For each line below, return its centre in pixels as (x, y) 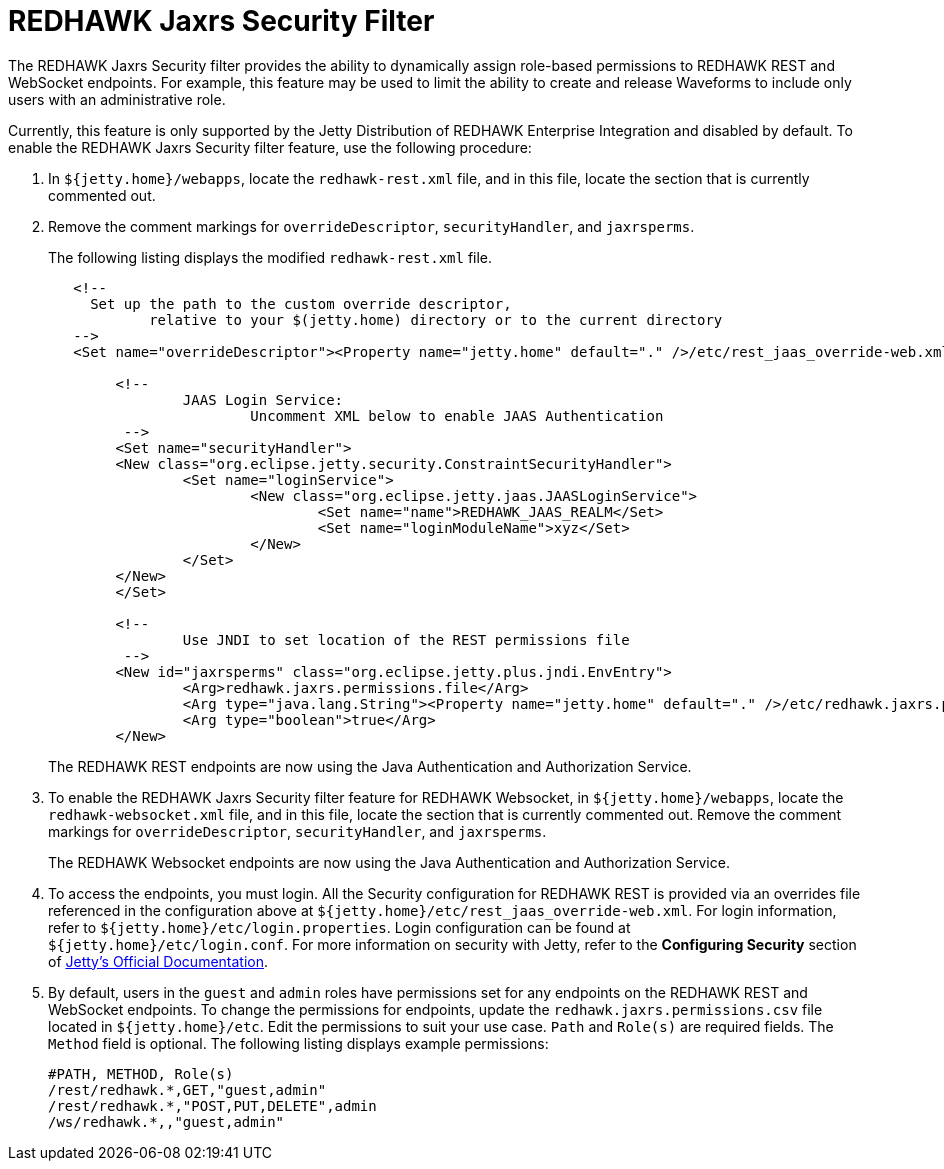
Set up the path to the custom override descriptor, (301, 303)
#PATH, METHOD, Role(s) (141, 1073)
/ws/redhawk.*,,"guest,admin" (166, 1121)
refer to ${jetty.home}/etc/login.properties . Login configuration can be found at (339, 927)
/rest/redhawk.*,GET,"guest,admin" (187, 1089)
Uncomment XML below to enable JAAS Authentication (457, 415)
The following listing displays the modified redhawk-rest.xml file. (270, 257)
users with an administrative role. (117, 99)
